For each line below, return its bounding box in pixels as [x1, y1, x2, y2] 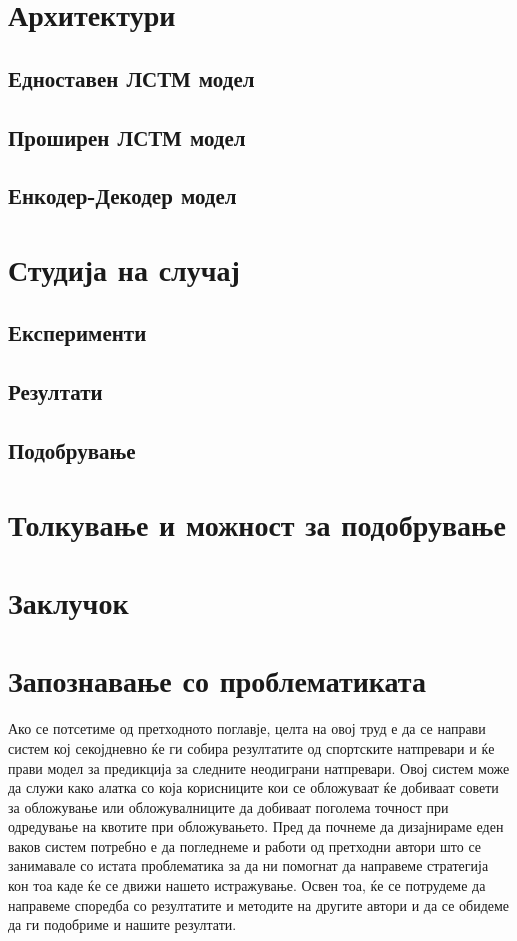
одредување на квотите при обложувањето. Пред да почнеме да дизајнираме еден [8, 816, 504, 837]
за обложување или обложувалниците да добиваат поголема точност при [8, 796, 449, 817]
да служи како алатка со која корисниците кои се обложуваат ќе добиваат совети [8, 777, 499, 798]
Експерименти [8, 317, 147, 348]
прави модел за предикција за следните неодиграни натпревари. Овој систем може [8, 757, 510, 778]
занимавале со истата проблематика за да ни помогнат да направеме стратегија [8, 855, 489, 876]
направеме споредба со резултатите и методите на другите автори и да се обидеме [8, 894, 510, 915]
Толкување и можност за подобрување [8, 503, 506, 544]
